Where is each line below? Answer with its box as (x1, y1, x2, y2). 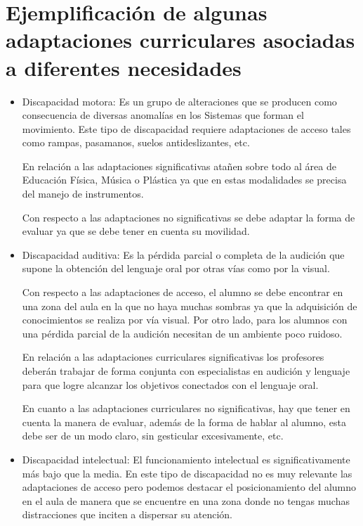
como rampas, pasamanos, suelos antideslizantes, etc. (22, 135, 250, 150)
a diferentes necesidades (6, 53, 242, 82)
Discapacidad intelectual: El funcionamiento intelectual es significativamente (22, 451, 350, 466)
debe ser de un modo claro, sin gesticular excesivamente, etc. (22, 428, 284, 443)
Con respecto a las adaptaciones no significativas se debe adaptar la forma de (22, 210, 355, 224)
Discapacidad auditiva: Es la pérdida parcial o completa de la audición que (22, 247, 345, 262)
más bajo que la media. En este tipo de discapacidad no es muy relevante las (22, 466, 352, 480)
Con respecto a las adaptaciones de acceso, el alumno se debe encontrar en (22, 285, 343, 300)
